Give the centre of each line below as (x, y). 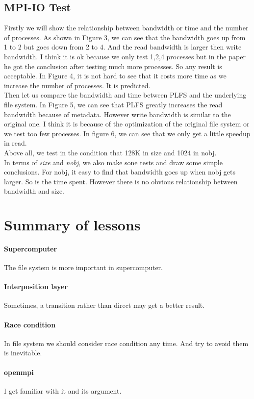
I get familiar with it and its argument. (63, 390)
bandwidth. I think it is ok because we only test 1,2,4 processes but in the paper (125, 56)
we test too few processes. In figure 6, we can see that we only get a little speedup (127, 133)
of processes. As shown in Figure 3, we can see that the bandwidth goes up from (125, 37)
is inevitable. (23, 353)
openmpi (19, 372)
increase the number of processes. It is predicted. (77, 85)
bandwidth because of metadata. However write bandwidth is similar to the (117, 114)
